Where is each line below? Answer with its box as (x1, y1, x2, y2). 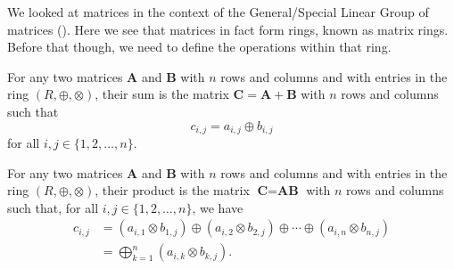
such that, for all (7, 198, 99, 216)
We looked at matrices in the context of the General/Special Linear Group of (7, 3, 429, 20)
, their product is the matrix (95, 181, 250, 200)
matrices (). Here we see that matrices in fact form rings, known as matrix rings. (7, 20, 449, 38)
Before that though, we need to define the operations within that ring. (7, 37, 392, 56)
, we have (192, 198, 244, 216)
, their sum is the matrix (95, 85, 229, 103)
